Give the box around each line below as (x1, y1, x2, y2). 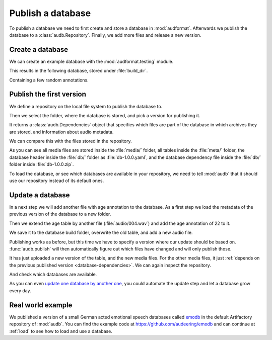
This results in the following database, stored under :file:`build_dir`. (9, 68, 148, 74)
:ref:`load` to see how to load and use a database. (9, 328, 113, 334)
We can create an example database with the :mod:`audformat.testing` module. (9, 58, 174, 64)
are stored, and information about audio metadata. (9, 129, 114, 135)
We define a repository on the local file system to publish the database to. (9, 103, 163, 109)
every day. (9, 287, 31, 294)
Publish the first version (9, 90, 87, 99)
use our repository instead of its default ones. (9, 178, 104, 184)
